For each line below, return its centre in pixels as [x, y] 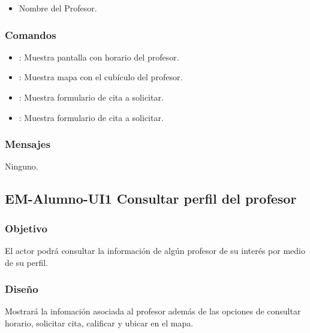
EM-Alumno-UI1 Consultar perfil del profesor [151, 199]
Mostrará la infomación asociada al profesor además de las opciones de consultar [153, 311]
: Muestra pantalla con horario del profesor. [99, 57]
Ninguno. [22, 166]
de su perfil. [27, 262]
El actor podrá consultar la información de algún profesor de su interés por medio [155, 250]
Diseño [22, 289]
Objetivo [26, 228]
